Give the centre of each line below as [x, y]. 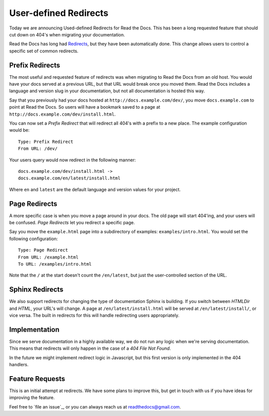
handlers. [19, 365]
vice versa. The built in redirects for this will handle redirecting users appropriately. [94, 315]
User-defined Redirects [59, 13]
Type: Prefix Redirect [46, 141]
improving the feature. [32, 398]
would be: [19, 130]
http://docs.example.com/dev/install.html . [63, 114]
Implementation [34, 330]
